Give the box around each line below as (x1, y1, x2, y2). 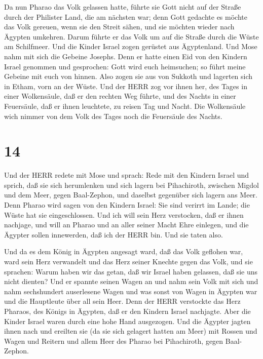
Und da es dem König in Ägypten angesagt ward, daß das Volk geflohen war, (4, 246, 243, 257)
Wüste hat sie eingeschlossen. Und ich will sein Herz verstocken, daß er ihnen (4, 209, 244, 220)
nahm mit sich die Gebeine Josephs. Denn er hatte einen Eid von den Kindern (4, 51, 247, 61)
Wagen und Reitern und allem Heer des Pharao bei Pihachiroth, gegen (4, 335, 223, 346)
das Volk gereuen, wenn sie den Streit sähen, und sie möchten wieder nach (4, 21, 235, 32)
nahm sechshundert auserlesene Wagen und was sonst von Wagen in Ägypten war (4, 286, 257, 296)
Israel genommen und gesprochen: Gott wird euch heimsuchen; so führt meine (4, 61, 246, 71)
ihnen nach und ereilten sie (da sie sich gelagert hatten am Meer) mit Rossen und (4, 326, 257, 336)
